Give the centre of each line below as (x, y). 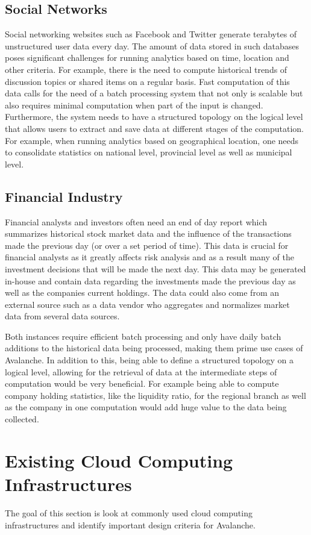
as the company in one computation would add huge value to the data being (146, 407)
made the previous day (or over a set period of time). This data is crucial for (147, 245)
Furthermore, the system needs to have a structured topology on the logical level (154, 117)
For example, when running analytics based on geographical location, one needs (152, 140)
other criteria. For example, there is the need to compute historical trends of (146, 69)
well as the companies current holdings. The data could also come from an (142, 293)
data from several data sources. (62, 316)
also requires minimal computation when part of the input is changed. (134, 105)
